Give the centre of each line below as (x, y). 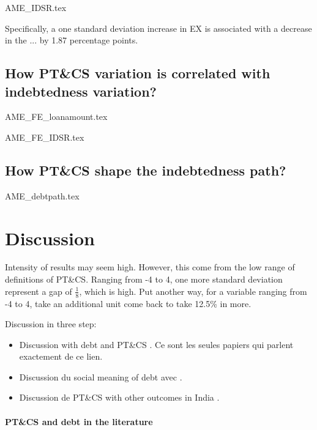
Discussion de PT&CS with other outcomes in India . (119, 397)
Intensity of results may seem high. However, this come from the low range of (150, 267)
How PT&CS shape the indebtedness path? (146, 170)
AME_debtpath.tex (42, 195)
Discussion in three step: (51, 324)
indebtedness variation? (81, 91)
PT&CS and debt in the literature (79, 421)
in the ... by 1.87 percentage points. (72, 40)
